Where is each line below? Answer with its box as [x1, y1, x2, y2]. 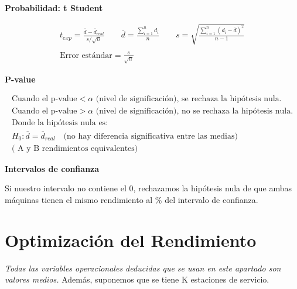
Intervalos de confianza [5, 162, 100, 174]
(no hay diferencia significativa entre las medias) [63, 132, 238, 140]
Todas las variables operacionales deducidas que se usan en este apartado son [5, 262, 281, 274]
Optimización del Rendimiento [5, 228, 257, 252]
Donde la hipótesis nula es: [11, 119, 108, 128]
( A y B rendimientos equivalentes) [11, 144, 138, 153]
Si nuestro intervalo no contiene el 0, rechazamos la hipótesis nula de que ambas [5, 182, 292, 194]
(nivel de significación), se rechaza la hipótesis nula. [95, 95, 282, 104]
